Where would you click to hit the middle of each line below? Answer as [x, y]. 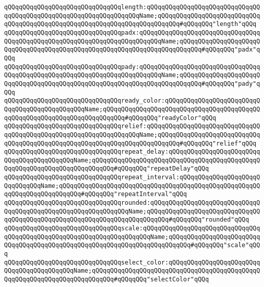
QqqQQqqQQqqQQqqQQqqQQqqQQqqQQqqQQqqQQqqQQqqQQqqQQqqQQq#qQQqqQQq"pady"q [132, 83]
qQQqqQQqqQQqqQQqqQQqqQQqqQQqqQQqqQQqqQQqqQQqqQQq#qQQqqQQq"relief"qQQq [130, 143]
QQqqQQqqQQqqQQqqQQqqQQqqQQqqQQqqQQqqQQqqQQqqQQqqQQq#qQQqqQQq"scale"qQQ [132, 245]
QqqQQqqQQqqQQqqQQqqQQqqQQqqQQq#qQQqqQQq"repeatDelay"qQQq [106, 169]
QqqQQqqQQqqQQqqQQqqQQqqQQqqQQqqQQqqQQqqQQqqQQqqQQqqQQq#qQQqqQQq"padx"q [132, 50]
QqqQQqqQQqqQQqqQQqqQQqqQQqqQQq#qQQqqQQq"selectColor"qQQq [106, 279]
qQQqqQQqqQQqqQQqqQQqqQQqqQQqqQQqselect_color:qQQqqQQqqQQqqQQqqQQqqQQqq [132, 262]
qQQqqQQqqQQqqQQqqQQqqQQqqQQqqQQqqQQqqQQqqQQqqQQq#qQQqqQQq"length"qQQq [130, 24]
